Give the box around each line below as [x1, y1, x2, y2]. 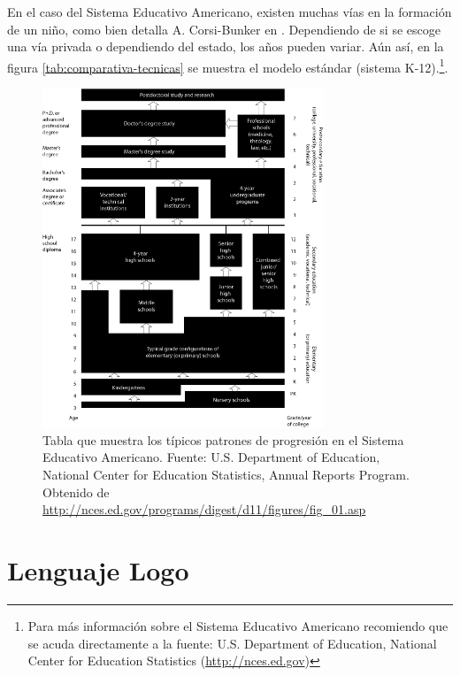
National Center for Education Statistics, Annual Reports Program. [42, 465, 410, 483]
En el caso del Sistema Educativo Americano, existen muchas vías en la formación [7, 3, 452, 20]
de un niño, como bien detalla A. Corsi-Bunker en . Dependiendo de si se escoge [7, 19, 441, 38]
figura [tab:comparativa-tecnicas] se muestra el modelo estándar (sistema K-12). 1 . [7, 55, 448, 76]
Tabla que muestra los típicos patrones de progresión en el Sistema [42, 430, 404, 449]
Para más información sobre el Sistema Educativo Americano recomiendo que [27, 616, 448, 634]
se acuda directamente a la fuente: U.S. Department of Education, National [27, 634, 437, 652]
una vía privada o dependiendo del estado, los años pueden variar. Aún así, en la [7, 37, 444, 56]
